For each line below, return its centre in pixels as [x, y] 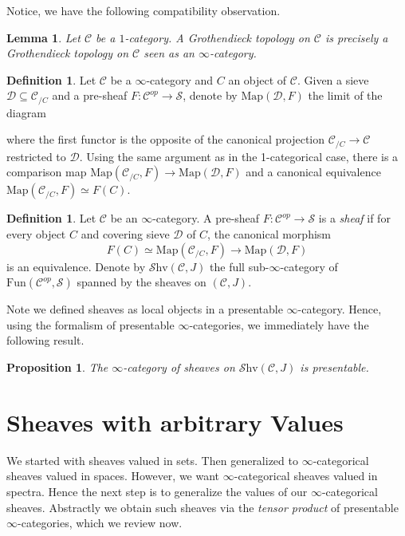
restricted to [36, 156]
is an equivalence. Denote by [76, 266]
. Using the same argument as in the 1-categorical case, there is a [239, 156]
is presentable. [334, 367]
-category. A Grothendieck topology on [217, 37]
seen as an [169, 53]
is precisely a [356, 37]
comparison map [47, 172]
